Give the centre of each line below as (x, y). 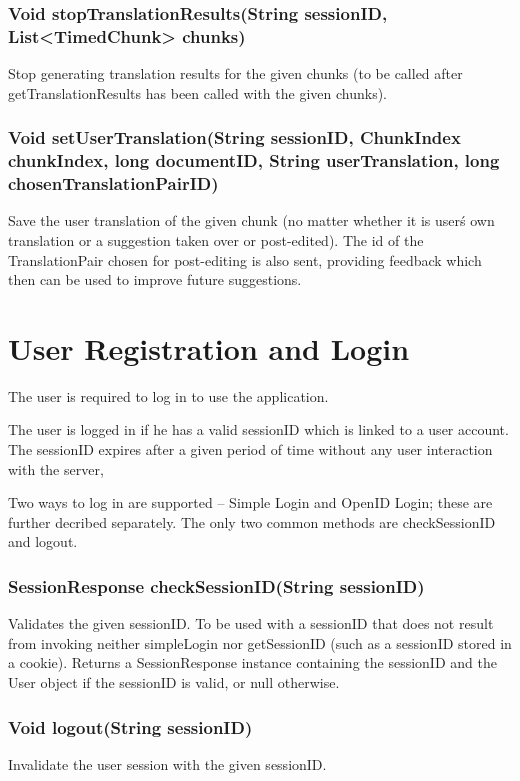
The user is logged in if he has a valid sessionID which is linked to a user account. (258, 429)
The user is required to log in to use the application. (168, 395)
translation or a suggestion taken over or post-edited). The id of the (216, 239)
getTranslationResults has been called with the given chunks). (198, 92)
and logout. (43, 541)
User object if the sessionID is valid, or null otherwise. (174, 682)
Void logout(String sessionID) (130, 726)
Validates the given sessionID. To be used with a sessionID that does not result (251, 623)
